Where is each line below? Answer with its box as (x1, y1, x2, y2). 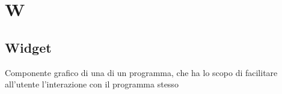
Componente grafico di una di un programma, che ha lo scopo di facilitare (5, 66, 278, 78)
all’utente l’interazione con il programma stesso (5, 78, 179, 90)
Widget (5, 38, 52, 56)
